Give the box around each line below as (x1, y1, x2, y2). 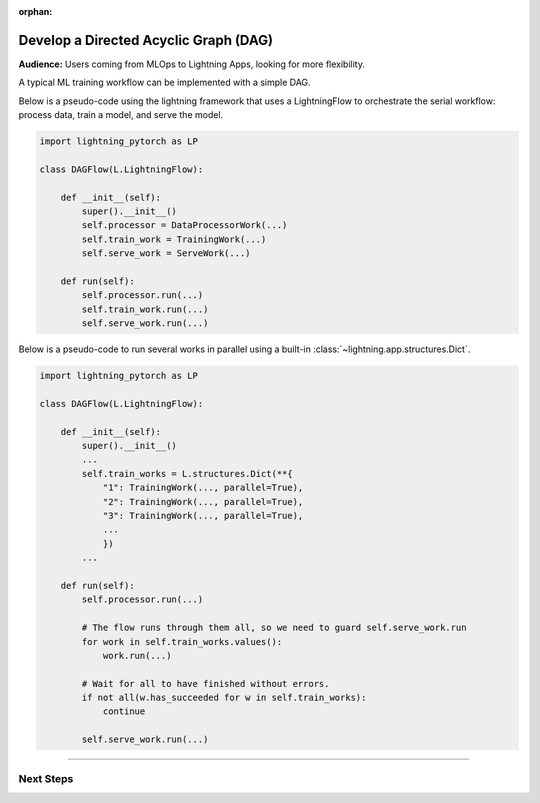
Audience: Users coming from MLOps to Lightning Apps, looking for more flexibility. (18, 58, 365, 70)
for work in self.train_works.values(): (81, 636, 283, 647)
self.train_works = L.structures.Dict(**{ (81, 468, 294, 479)
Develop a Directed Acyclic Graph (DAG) (18, 31, 274, 49)
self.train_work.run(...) (81, 303, 209, 315)
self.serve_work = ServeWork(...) (81, 248, 251, 259)
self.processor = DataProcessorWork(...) (81, 220, 288, 231)
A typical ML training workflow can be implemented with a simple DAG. (18, 76, 311, 89)
